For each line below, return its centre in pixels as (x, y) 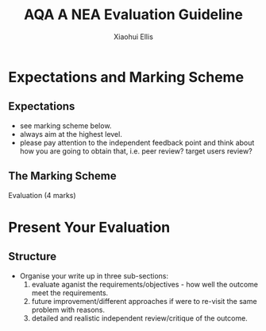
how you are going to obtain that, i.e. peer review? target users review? (136, 151)
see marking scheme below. (66, 126)
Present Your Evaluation (89, 227)
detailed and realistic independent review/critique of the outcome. (139, 318)
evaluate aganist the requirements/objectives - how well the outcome (145, 284)
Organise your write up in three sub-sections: (94, 275)
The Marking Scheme (62, 176)
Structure (33, 257)
